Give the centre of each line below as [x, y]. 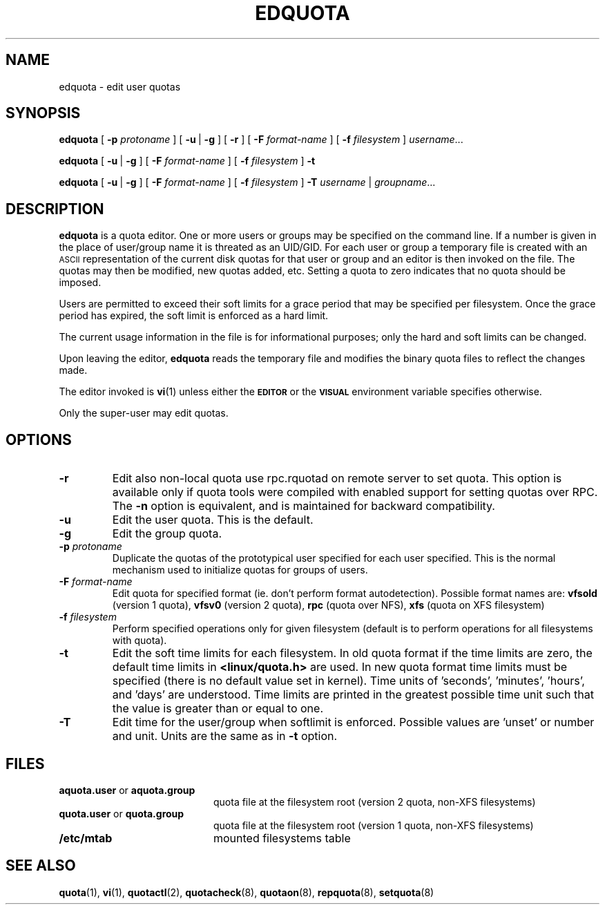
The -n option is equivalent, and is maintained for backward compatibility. [304, 506]
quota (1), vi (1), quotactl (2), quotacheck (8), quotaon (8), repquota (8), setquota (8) [247, 892]
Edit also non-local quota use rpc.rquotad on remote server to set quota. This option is [337, 478]
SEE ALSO [41, 866]
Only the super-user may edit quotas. [144, 413]
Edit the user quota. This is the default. [213, 520]
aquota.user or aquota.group [127, 790]
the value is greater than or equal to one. [218, 709]
